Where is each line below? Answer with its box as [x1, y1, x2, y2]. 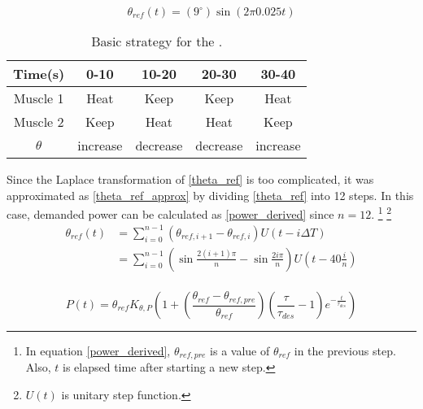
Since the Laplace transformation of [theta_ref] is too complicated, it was [7, 171, 374, 187]
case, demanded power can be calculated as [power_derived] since [7, 205, 334, 222]
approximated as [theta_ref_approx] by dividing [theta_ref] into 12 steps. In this [7, 186, 414, 203]
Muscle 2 [13, 112, 64, 131]
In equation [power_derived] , [25, 342, 171, 359]
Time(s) [13, 64, 65, 83]
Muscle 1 [13, 89, 64, 107]
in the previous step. [294, 342, 396, 359]
